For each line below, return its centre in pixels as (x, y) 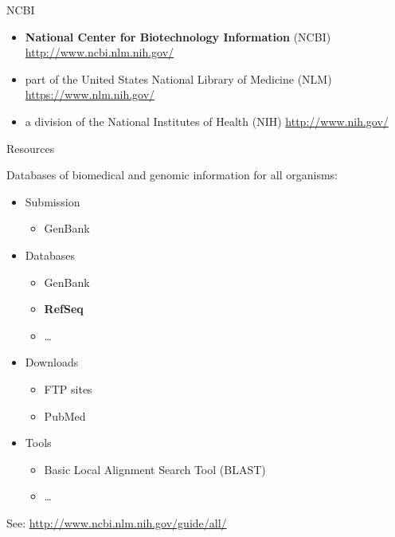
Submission (53, 201)
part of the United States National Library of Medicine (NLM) (178, 78)
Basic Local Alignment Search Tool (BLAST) (155, 469)
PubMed (65, 415)
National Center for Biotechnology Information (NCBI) (178, 36)
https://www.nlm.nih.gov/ (90, 94)
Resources (31, 148)
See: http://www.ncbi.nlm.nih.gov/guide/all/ (117, 522)
